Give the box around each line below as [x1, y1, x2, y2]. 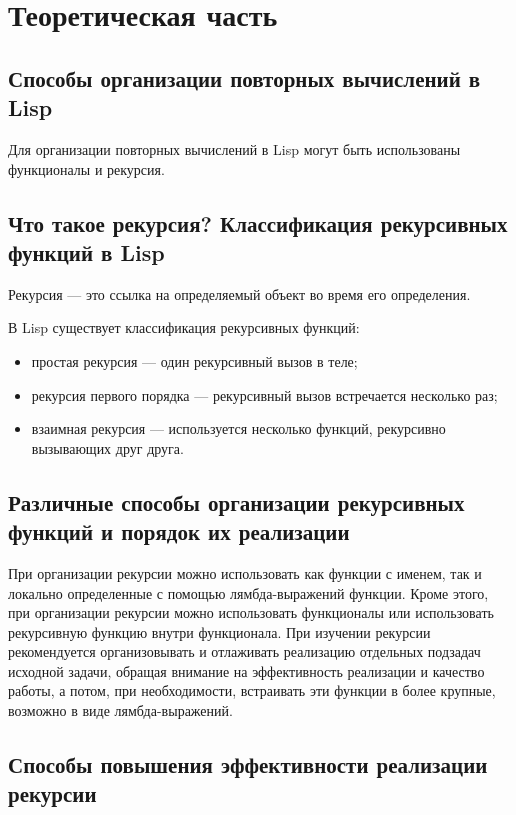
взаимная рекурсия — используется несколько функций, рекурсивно [31, 418, 446, 439]
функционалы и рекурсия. [8, 158, 165, 179]
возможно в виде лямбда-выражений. [8, 700, 233, 721]
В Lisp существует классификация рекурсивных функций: [8, 317, 360, 338]
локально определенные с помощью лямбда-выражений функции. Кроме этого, [8, 582, 489, 603]
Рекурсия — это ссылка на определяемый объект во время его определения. [8, 283, 471, 304]
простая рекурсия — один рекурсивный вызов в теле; [31, 350, 358, 371]
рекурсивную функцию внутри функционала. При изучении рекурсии [8, 621, 431, 642]
